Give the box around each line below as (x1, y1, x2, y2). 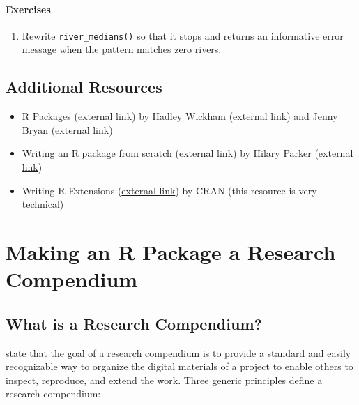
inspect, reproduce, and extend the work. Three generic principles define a (6, 372, 323, 387)
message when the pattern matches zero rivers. (22, 42, 222, 56)
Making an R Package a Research (6, 238, 336, 266)
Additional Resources (6, 76, 162, 98)
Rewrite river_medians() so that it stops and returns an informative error (22, 28, 344, 43)
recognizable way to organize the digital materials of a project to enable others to (6, 359, 353, 374)
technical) (22, 197, 64, 211)
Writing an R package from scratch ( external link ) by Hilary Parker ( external (22, 146, 353, 160)
